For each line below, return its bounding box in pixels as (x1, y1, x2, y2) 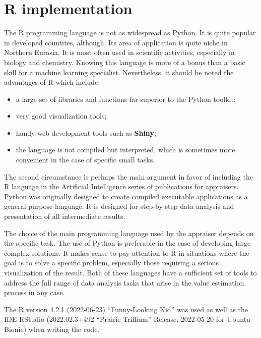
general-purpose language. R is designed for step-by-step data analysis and (4, 201, 234, 211)
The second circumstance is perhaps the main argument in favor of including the (4, 171, 253, 182)
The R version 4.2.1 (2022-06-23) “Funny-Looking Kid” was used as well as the (4, 304, 248, 314)
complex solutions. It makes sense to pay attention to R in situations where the (4, 247, 249, 258)
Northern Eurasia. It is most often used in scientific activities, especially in (4, 47, 235, 58)
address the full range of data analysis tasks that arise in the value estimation (4, 277, 244, 288)
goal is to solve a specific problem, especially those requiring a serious (4, 257, 219, 268)
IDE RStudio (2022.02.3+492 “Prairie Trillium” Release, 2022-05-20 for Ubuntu (4, 314, 250, 324)
